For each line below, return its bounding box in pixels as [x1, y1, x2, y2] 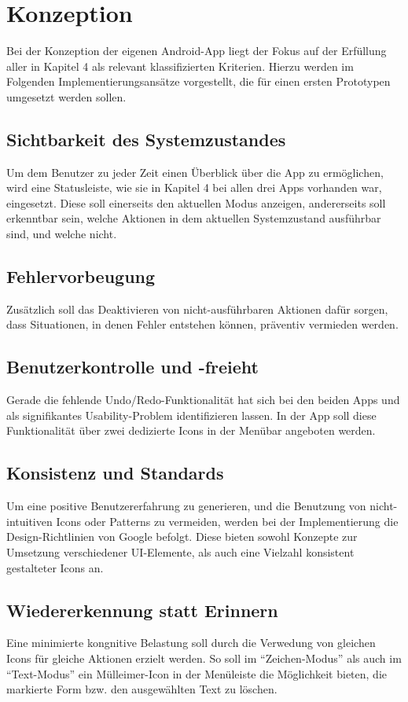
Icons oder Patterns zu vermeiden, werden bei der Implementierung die [56, 513, 399, 529]
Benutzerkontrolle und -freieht [6, 355, 259, 379]
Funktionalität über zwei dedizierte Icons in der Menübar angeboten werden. [6, 422, 376, 439]
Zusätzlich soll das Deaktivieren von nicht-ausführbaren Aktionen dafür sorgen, [6, 300, 388, 317]
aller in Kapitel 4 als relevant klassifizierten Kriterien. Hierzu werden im [6, 57, 354, 74]
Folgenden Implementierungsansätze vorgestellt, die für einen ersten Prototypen [6, 73, 391, 90]
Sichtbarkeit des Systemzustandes [6, 127, 286, 151]
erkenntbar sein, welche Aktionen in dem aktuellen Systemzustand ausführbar [6, 210, 381, 226]
